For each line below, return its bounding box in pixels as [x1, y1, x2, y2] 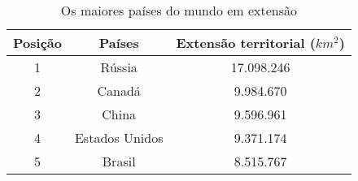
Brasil [102, 152, 136, 170]
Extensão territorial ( [176, 33, 316, 52]
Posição [13, 33, 62, 52]
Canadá [97, 81, 141, 100]
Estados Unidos [74, 128, 164, 147]
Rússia [100, 58, 138, 76]
